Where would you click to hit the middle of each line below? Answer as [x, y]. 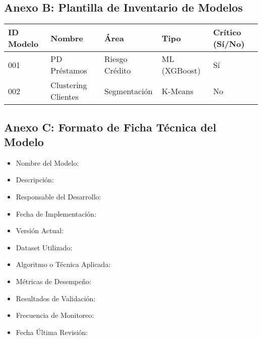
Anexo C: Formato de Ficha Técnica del [110, 127]
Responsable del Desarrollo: [58, 196]
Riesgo [116, 59]
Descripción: [35, 180]
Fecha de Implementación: [56, 213]
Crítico [227, 32]
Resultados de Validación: [56, 298]
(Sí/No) [229, 44]
